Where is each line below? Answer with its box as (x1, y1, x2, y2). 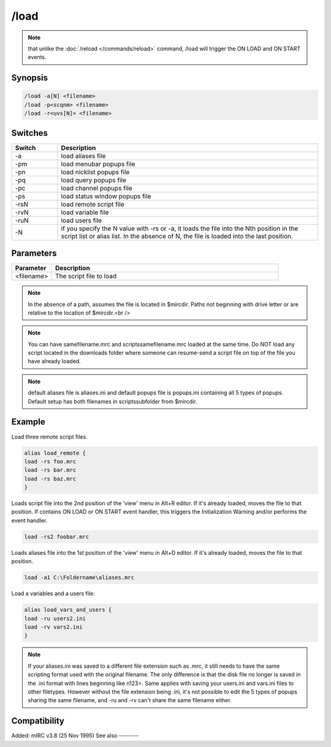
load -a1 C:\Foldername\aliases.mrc (24, 574, 135, 581)
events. (28, 53, 47, 61)
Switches (11, 128, 48, 138)
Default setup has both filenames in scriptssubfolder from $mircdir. (28, 397, 197, 405)
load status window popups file (61, 192, 151, 200)
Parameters (11, 248, 57, 259)
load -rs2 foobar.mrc (24, 533, 89, 540)
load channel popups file (61, 184, 133, 192)
